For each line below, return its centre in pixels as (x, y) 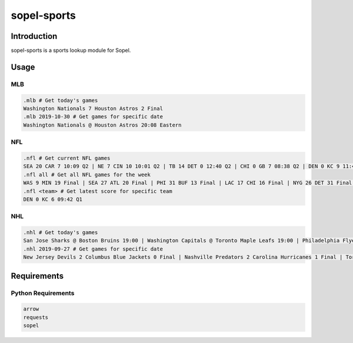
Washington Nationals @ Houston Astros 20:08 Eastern (102, 125)
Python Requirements (43, 293)
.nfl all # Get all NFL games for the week (87, 174)
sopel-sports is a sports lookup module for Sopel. (71, 51)
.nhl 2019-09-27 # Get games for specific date (93, 249)
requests (36, 317)
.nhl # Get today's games (61, 233)
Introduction (34, 36)
